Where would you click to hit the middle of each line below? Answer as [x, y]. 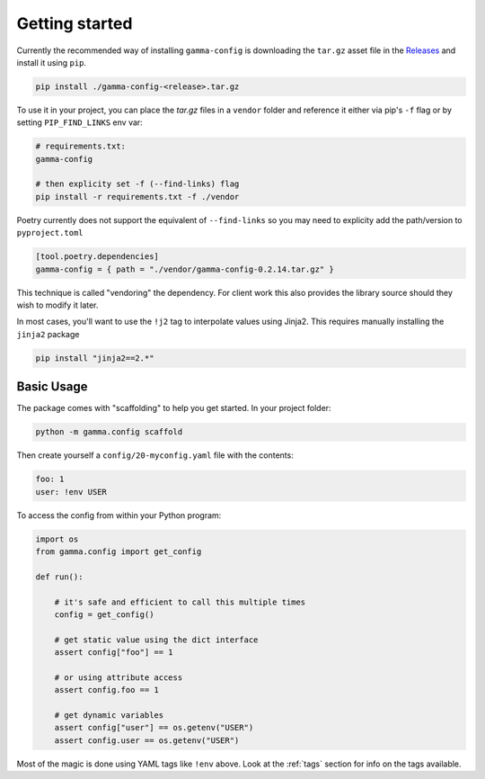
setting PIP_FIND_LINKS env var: [79, 122]
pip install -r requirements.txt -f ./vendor [137, 197]
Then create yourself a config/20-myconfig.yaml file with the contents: [155, 455]
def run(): [59, 577]
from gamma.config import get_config [119, 551]
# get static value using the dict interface [156, 640]
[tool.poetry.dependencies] [97, 257]
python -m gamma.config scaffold [109, 432]
